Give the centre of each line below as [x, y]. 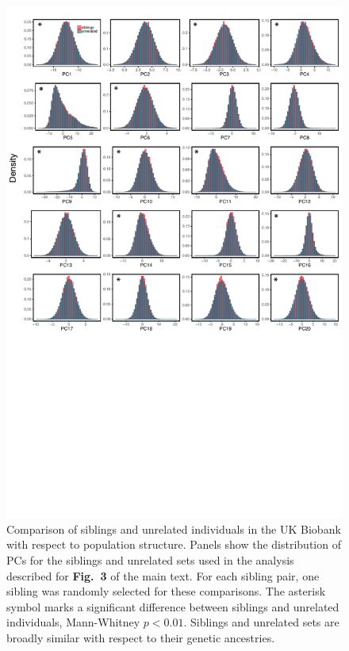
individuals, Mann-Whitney [73, 622]
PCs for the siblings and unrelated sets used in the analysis [150, 559]
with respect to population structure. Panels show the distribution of [174, 544]
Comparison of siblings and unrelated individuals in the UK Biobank [174, 528]
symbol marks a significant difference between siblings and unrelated [173, 606]
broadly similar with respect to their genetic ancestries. [141, 637]
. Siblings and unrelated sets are [261, 622]
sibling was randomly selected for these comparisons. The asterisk [166, 591]
